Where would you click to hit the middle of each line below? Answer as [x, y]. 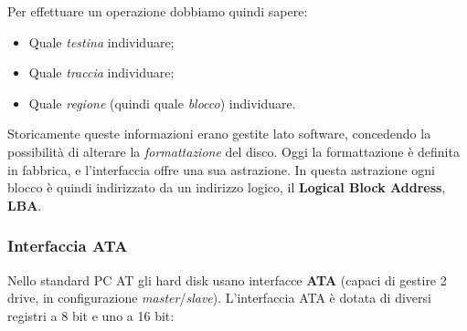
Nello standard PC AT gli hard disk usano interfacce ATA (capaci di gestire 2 [227, 279]
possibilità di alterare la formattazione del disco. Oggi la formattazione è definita [233, 151]
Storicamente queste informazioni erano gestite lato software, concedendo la [219, 134]
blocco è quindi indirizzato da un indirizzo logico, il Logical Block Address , [227, 187]
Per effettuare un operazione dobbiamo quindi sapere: [158, 11]
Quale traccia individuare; [101, 72]
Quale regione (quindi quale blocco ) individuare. [162, 103]
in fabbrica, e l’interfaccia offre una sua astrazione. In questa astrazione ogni [221, 169]
